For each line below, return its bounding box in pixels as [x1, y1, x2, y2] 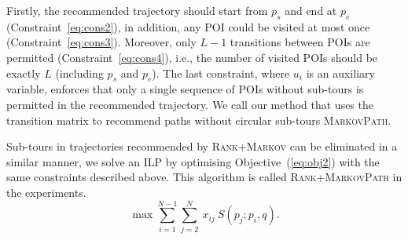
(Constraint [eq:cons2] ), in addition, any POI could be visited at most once [6, 18, 370, 35]
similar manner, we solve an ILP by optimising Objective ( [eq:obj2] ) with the [6, 153, 380, 169]
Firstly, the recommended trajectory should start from [6, 2, 268, 18]
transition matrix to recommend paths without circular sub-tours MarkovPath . [6, 111, 391, 128]
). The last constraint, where [152, 64, 290, 81]
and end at [285, 2, 337, 18]
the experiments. [6, 184, 86, 200]
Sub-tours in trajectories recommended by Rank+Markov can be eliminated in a [6, 138, 398, 155]
